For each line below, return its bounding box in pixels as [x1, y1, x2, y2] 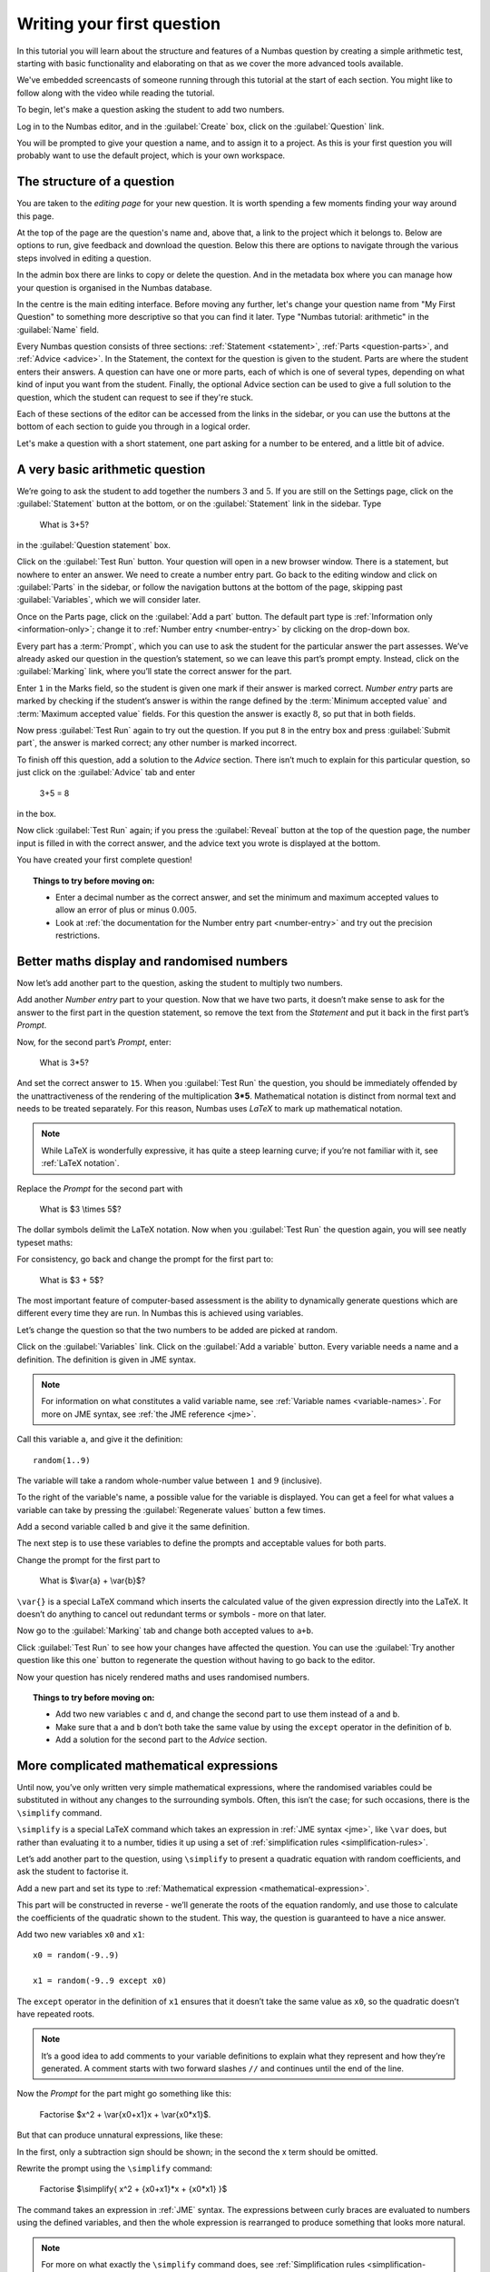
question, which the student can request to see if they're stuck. [16, 392, 254, 403]
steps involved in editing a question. [16, 253, 152, 264]
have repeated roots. [16, 2008, 95, 2019]
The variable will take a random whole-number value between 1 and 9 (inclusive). [16, 1475, 322, 1486]
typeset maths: [16, 1237, 73, 1248]
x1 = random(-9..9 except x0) [33, 1976, 168, 1986]
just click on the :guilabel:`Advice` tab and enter [16, 767, 195, 778]
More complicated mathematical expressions [16, 1758, 279, 1773]
